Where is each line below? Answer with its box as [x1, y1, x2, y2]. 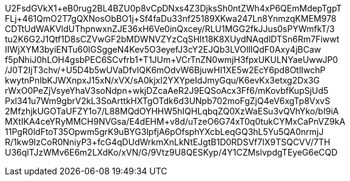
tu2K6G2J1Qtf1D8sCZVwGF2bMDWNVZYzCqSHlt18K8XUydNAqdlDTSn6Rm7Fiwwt [5, 34, 340, 44]
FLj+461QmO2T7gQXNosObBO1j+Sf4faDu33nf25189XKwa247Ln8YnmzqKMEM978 [5, 13, 337, 24]
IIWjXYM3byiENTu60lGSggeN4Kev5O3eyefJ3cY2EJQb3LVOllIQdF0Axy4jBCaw [5, 44, 321, 54]
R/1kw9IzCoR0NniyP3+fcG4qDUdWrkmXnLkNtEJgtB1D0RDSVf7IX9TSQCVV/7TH [5, 137, 331, 147]
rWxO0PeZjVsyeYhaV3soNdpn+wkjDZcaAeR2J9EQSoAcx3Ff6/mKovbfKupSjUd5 [5, 85, 329, 96]
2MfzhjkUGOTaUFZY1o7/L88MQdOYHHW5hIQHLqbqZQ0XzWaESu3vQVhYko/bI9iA [5, 106, 339, 116]
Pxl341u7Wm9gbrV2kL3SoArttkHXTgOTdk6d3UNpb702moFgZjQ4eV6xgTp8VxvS [5, 96, 331, 106]
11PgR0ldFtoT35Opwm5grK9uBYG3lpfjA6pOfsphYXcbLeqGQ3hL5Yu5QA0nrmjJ [5, 127, 324, 137]
